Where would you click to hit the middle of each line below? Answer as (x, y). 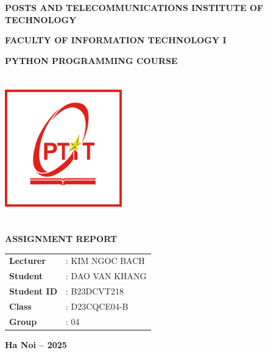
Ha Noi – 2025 (36, 344)
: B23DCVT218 (95, 291)
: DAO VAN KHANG (106, 276)
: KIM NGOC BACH (105, 261)
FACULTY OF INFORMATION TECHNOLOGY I (116, 40)
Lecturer (28, 261)
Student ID (33, 291)
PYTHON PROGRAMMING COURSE (91, 60)
